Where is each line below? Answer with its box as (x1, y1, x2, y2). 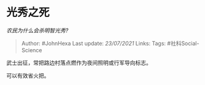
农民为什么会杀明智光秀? (6, 27, 69, 34)
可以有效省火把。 (6, 72, 50, 79)
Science (21, 46, 42, 53)
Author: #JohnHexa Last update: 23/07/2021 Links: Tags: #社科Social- (21, 39, 199, 47)
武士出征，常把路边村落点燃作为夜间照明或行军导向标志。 (6, 59, 152, 66)
